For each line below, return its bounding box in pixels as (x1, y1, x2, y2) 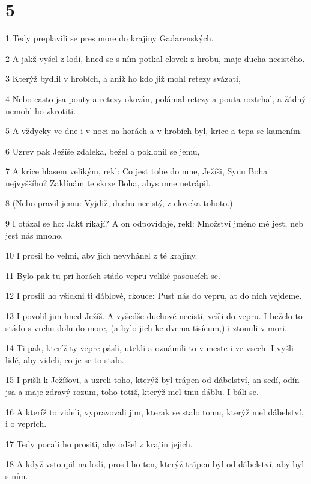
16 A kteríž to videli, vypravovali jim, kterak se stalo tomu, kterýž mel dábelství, (5, 405, 304, 418)
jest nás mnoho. (5, 228, 64, 241)
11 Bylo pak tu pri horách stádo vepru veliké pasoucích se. (5, 269, 220, 281)
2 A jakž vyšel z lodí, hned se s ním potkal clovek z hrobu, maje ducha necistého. (5, 52, 305, 64)
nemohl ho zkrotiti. (5, 104, 76, 117)
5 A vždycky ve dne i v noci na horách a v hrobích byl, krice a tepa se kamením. (5, 124, 303, 137)
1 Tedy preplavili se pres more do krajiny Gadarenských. (5, 32, 214, 44)
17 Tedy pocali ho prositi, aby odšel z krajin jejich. (5, 437, 193, 450)
